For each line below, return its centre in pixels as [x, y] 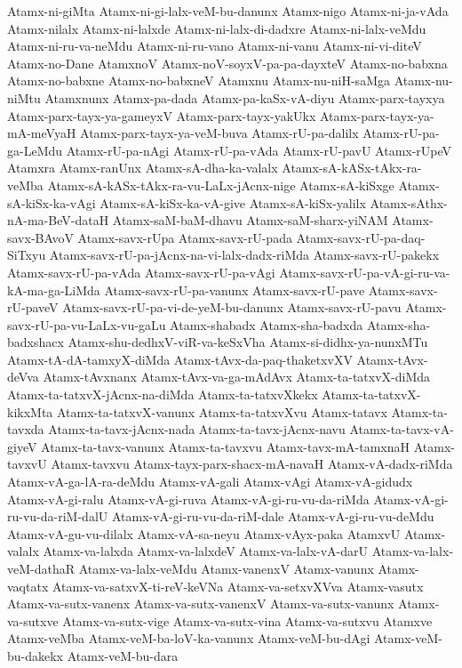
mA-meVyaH [42, 133]
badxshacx [36, 342]
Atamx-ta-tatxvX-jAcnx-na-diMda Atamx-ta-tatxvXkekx [163, 394]
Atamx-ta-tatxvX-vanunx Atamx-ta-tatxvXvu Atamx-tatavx [222, 411]
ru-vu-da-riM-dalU [58, 516]
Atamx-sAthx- [409, 202]
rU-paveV [33, 307]
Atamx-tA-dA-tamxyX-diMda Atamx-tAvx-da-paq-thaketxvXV [180, 359]
